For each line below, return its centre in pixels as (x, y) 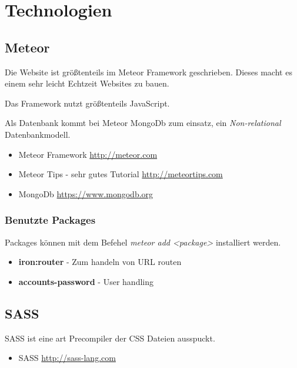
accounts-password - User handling (86, 281)
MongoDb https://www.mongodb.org (86, 193)
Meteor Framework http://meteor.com (88, 154)
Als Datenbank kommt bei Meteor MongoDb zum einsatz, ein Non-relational (143, 123)
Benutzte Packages (50, 220)
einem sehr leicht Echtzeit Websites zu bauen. (87, 83)
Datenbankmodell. (38, 134)
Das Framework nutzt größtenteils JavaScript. (87, 103)
